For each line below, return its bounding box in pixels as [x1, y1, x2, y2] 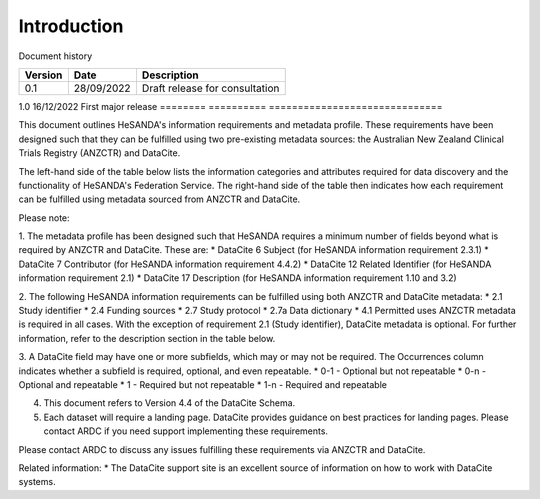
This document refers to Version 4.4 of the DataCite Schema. [43, 397, 296, 409]
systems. [18, 476, 56, 488]
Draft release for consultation [141, 81, 280, 95]
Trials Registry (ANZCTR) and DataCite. [18, 147, 181, 159]
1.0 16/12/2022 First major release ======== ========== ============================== [18, 100, 443, 112]
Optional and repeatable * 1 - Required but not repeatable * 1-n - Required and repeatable [18, 378, 387, 390]
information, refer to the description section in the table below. [18, 332, 276, 344]
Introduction [18, 15, 124, 37]
